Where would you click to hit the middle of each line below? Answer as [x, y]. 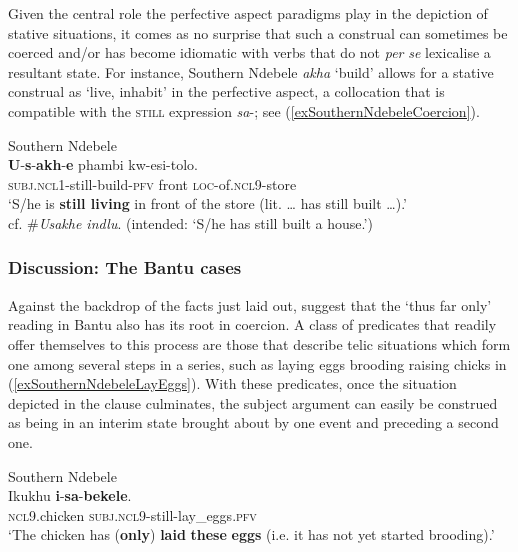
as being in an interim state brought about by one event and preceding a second [253, 422]
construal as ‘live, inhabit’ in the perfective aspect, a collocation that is [226, 91]
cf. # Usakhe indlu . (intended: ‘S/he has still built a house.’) [190, 222]
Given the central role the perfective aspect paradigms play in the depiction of [248, 13]
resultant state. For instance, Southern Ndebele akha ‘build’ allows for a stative [251, 71]
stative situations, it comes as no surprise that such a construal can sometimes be [258, 32]
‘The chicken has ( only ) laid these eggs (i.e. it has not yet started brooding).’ [251, 534]
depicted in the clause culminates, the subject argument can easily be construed [253, 402]
